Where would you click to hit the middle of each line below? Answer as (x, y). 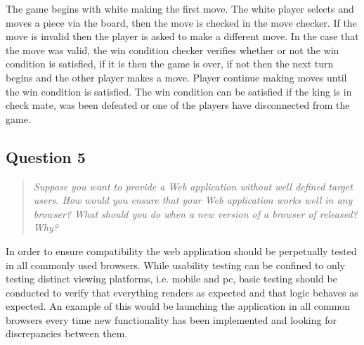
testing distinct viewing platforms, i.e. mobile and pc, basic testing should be (171, 279)
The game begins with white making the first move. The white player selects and (180, 8)
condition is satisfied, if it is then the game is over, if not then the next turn (170, 64)
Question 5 (46, 156)
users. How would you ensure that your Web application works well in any (193, 200)
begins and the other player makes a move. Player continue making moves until (176, 77)
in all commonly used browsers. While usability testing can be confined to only (176, 265)
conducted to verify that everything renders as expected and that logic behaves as (182, 292)
